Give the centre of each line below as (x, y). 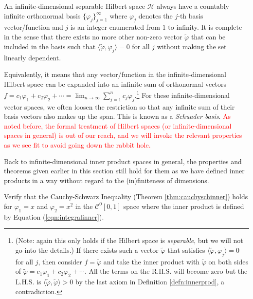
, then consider (60, 261)
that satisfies (186, 250)
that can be (208, 36)
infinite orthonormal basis (42, 15)
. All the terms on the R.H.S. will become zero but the (166, 271)
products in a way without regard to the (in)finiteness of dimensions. (107, 180)
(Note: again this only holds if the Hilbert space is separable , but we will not (129, 240)
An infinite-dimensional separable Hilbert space (75, 6)
